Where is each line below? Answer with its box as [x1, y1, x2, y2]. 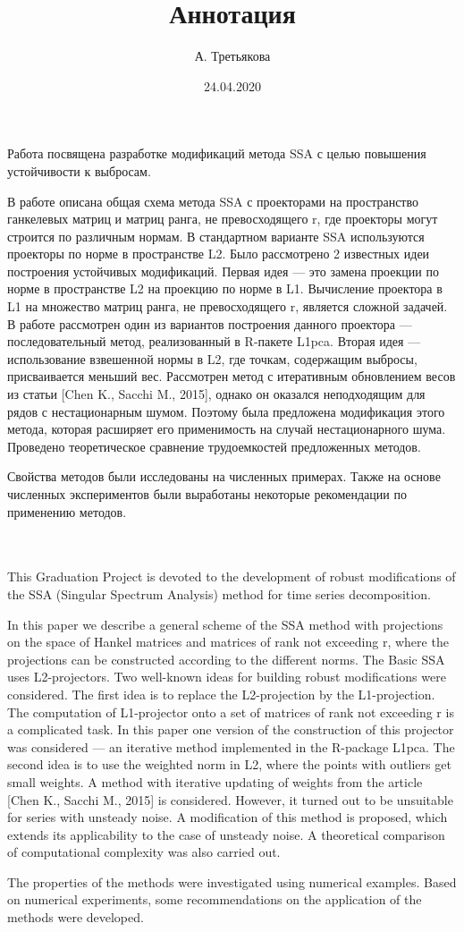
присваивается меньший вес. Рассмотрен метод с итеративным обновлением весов [7, 367, 456, 386]
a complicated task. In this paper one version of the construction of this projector [7, 720, 454, 739]
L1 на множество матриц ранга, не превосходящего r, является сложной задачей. [7, 297, 448, 316]
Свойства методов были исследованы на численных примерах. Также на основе [7, 467, 441, 486]
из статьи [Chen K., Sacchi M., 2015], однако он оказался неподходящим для [7, 385, 426, 403]
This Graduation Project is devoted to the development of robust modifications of [7, 567, 456, 586]
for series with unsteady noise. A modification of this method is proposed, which [7, 808, 448, 826]
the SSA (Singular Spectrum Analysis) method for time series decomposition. [7, 584, 431, 603]
